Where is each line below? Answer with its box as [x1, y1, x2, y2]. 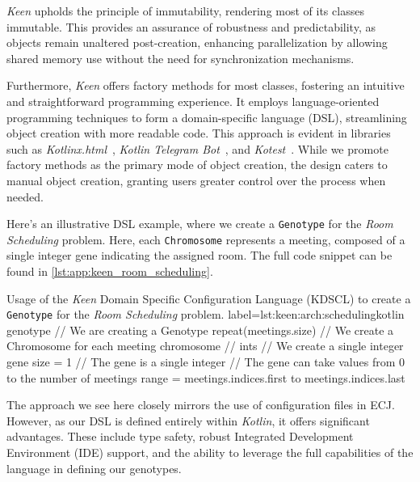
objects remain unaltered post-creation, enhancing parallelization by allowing [6, 34, 388, 51]
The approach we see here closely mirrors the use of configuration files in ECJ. [6, 396, 395, 413]
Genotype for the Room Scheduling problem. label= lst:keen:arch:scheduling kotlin [6, 306, 405, 323]
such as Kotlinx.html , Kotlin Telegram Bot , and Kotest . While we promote [6, 140, 388, 157]
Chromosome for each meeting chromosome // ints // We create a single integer [6, 337, 404, 354]
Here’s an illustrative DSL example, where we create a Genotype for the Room [6, 215, 393, 232]
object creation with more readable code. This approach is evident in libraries [6, 125, 391, 142]
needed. [6, 188, 44, 205]
